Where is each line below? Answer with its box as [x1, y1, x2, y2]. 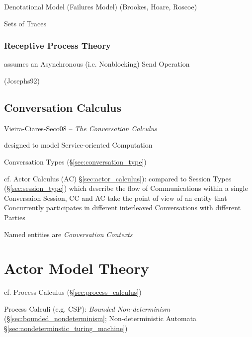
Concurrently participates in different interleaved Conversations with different [4, 202, 241, 213]
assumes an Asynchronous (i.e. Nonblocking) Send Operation [4, 59, 190, 69]
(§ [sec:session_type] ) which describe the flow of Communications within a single [4, 183, 248, 193]
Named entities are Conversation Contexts [4, 229, 133, 239]
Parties [4, 212, 25, 222]
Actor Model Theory [4, 258, 149, 278]
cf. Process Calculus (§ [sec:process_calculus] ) [4, 287, 142, 297]
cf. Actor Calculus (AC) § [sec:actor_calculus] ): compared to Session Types [4, 173, 232, 183]
